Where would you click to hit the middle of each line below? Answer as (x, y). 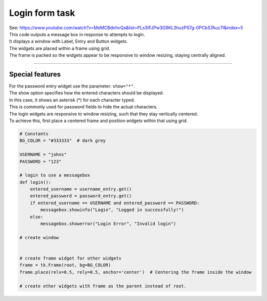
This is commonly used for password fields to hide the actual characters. (83, 107)
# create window (39, 237)
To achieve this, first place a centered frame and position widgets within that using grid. (98, 121)
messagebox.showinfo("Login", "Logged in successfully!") (112, 210)
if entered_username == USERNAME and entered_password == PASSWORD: (115, 203)
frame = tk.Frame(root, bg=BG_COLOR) (65, 265)
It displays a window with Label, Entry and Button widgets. (68, 42)
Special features (35, 74)
